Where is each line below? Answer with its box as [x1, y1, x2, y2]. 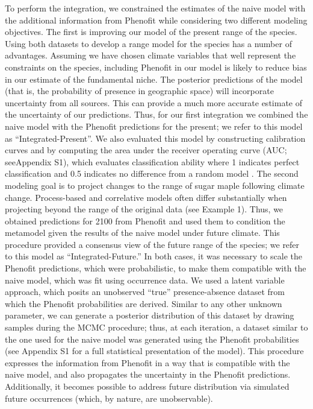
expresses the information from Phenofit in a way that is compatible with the [5, 356, 290, 369]
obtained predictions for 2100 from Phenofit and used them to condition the [5, 214, 285, 227]
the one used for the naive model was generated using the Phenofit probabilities [5, 332, 299, 345]
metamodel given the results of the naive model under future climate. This [5, 226, 280, 239]
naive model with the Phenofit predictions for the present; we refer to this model [5, 119, 303, 132]
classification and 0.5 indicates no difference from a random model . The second [5, 167, 299, 180]
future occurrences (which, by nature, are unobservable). [5, 392, 213, 404]
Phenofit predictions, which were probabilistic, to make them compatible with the [5, 262, 306, 274]
